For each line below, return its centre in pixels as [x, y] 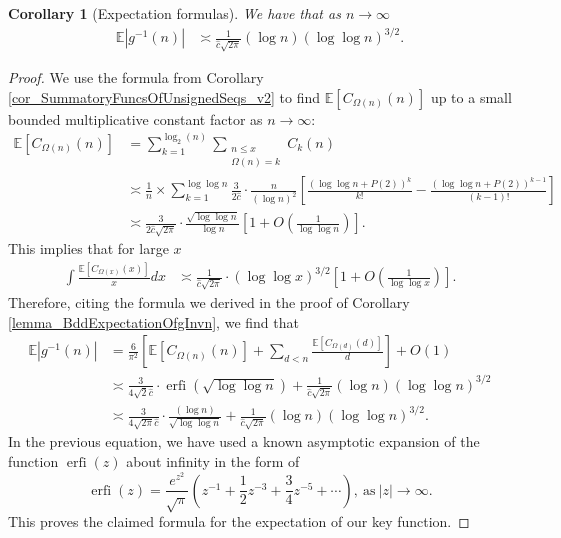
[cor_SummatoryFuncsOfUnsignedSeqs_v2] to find [164, 96]
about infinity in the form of [213, 460]
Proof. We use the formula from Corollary [136, 77]
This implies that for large [88, 248]
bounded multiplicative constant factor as [135, 118]
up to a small [471, 96]
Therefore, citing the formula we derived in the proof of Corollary [209, 302]
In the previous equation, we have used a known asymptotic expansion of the [244, 441]
